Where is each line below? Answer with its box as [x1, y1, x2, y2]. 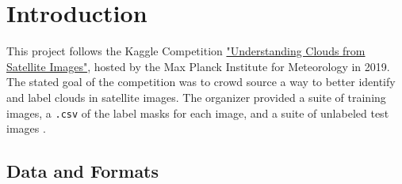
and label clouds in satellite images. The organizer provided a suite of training [6, 88, 386, 105]
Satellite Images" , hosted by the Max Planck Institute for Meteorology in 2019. [6, 58, 390, 74]
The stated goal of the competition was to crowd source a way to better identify [6, 73, 396, 90]
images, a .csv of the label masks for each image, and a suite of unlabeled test [6, 104, 389, 121]
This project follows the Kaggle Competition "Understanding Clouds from [6, 43, 366, 59]
